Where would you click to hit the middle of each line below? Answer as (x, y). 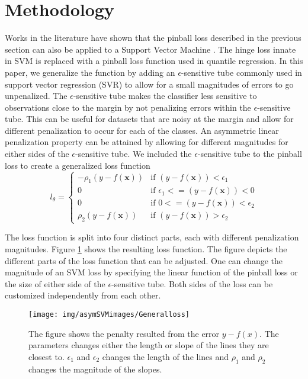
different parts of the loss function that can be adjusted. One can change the (144, 260)
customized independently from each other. (83, 295)
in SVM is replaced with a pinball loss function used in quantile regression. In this (154, 61)
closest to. (46, 356)
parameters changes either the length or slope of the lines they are (149, 345)
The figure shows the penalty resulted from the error (124, 333)
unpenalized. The (36, 96)
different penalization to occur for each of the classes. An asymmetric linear (142, 130)
